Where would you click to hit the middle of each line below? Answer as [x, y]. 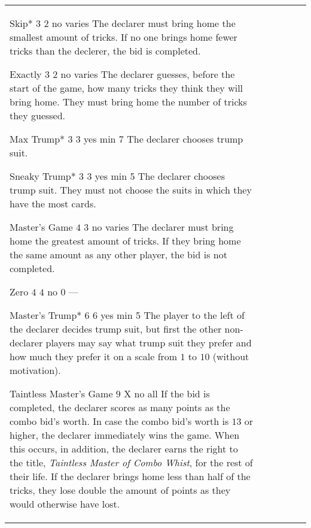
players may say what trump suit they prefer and [149, 343]
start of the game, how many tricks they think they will [126, 88]
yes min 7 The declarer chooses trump [164, 139]
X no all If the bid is [167, 393]
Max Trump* [37, 139]
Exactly [26, 74]
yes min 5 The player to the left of [173, 315]
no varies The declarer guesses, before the [148, 74]
